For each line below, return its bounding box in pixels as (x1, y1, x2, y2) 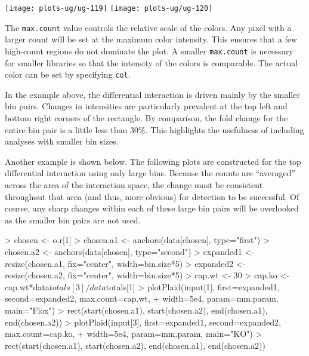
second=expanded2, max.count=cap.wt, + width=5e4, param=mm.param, (5, 292, 279, 305)
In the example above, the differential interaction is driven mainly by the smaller (5, 88, 300, 100)
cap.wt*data (5, 280, 50, 293)
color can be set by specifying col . (5, 68, 131, 81)
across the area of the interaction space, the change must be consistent (5, 178, 263, 191)
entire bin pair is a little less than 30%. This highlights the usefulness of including (5, 123, 304, 136)
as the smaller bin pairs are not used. (5, 213, 141, 226)
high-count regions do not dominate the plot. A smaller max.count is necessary (5, 44, 293, 57)
